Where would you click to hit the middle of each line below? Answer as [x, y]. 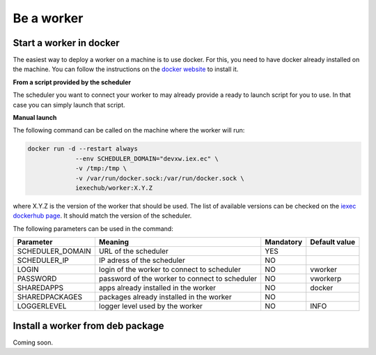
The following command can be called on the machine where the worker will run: [129, 130]
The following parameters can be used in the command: [93, 228]
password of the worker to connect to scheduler [178, 279]
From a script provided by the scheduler [72, 82]
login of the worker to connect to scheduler [170, 270]
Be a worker [48, 18]
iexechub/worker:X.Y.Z [114, 188]
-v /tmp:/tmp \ [101, 168]
